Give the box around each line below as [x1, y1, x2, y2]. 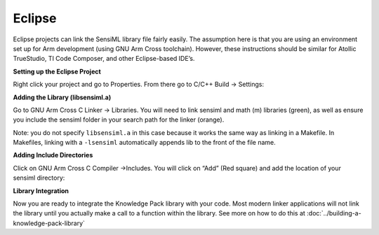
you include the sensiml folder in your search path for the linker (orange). [13, 115, 225, 124]
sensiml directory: [13, 173, 65, 182]
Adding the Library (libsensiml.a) [13, 93, 112, 101]
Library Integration [13, 186, 69, 195]
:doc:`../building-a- [306, 209, 361, 218]
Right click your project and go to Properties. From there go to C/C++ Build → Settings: [13, 80, 265, 89]
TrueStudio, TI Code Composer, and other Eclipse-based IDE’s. [13, 55, 195, 63]
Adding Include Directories [13, 151, 93, 159]
